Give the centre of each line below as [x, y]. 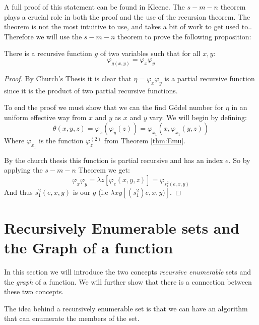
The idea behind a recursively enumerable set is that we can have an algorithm [126, 308]
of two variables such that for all [150, 53]
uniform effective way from [45, 117]
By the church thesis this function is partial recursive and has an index [114, 160]
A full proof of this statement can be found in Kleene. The [94, 7]
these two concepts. [34, 291]
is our [82, 192]
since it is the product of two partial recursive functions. [91, 90]
